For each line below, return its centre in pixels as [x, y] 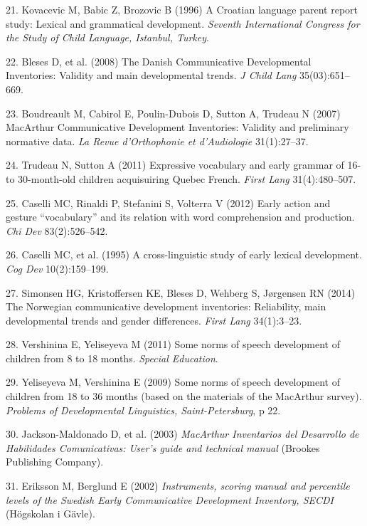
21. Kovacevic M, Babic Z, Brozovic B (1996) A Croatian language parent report [182, 9]
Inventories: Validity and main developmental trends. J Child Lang [151, 75]
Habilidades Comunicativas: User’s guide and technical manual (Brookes [163, 447]
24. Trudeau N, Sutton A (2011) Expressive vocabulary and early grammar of [175, 165]
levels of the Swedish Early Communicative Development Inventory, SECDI [170, 499]
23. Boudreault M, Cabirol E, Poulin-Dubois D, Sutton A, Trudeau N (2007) [173, 113]
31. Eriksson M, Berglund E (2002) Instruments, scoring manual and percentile [178, 486]
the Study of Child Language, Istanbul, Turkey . [107, 37]
